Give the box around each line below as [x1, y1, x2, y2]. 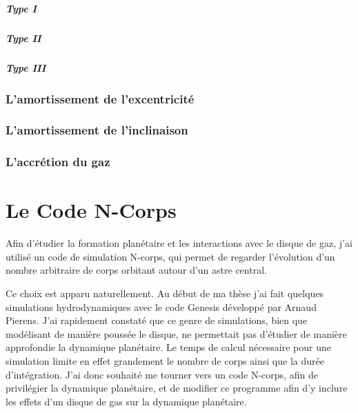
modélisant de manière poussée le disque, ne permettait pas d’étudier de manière [6, 326, 347, 341]
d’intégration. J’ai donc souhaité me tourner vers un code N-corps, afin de [6, 367, 318, 381]
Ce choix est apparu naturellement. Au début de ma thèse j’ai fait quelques [6, 286, 324, 301]
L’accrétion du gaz [6, 153, 110, 170]
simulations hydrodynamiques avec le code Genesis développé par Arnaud [6, 299, 317, 314]
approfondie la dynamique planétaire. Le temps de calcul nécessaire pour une [6, 340, 331, 354]
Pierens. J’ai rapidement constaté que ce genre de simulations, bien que [6, 313, 308, 328]
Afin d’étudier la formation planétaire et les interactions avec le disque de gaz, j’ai [6, 236, 352, 250]
